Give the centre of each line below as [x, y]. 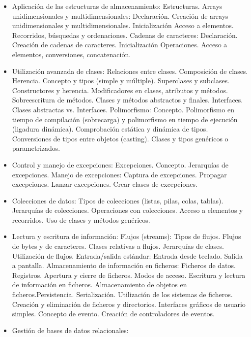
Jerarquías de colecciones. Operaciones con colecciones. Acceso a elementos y [127, 210]
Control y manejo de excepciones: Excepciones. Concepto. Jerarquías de [120, 164]
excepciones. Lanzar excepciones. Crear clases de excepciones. [105, 184]
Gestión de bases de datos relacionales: [70, 330]
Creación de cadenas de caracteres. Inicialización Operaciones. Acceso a [120, 45]
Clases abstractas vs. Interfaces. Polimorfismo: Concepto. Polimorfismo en [123, 109]
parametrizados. [36, 148]
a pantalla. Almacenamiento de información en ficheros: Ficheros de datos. [124, 265]
